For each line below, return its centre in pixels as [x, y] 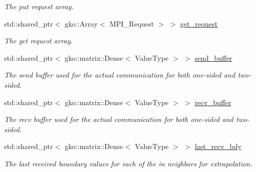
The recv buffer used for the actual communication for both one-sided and [119, 119]
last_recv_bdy [218, 146]
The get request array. [39, 41]
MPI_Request [132, 23]
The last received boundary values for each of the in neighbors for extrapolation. [129, 163]
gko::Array [81, 23]
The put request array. [39, 6]
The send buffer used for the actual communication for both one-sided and [120, 75]
